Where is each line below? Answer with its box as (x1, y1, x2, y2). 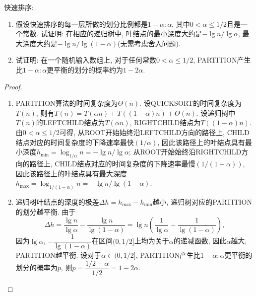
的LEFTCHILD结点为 (36, 117, 105, 128)
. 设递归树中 (196, 107, 236, 118)
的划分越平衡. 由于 (15, 206, 76, 217)
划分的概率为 (15, 262, 58, 273)
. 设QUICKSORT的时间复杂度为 (139, 98, 242, 108)
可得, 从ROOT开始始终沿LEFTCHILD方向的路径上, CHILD (60, 127, 250, 137)
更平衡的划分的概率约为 (47, 64, 124, 74)
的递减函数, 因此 (173, 235, 227, 246)
